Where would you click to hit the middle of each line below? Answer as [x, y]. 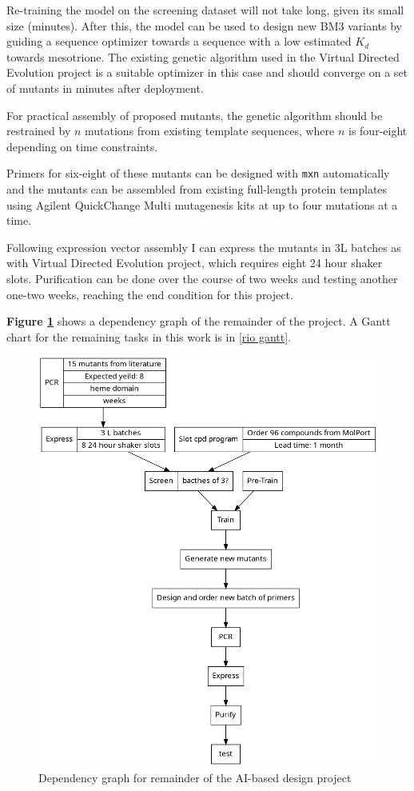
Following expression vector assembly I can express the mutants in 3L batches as [204, 247]
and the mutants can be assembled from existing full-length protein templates [197, 189]
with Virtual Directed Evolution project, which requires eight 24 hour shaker [195, 263]
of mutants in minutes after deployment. [105, 88]
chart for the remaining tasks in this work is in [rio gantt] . [149, 336]
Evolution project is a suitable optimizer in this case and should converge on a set [207, 72]
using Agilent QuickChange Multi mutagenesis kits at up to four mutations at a [202, 204]
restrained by [39, 131]
